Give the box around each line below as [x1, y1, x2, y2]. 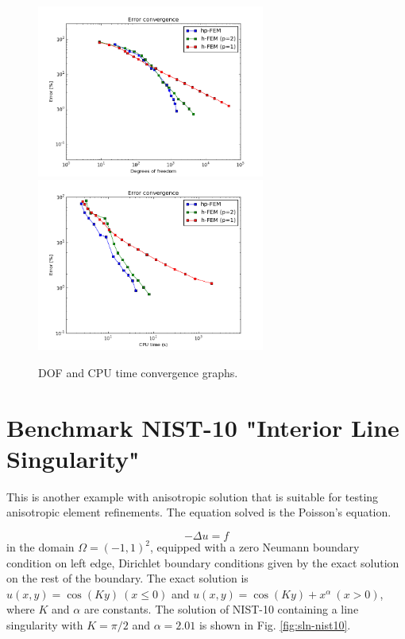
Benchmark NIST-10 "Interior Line [6, 411, 399, 443]
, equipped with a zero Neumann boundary [150, 539, 360, 555]
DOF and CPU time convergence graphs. [38, 364, 238, 380]
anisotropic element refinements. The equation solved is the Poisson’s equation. [6, 504, 391, 520]
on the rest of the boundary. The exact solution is [6, 570, 249, 586]
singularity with [6, 617, 83, 633]
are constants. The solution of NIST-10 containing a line [83, 601, 359, 618]
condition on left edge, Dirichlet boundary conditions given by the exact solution [6, 554, 399, 571]
